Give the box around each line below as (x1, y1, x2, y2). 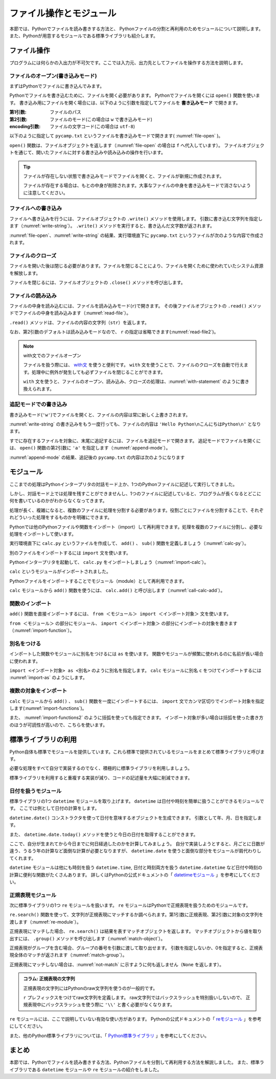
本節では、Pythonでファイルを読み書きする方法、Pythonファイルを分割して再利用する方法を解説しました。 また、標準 (9, 1059, 260, 1066)
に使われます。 (9, 658, 40, 664)
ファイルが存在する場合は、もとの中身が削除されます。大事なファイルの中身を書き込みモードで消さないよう (23, 182, 251, 189)
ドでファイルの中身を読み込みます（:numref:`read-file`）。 (9, 310, 131, 316)
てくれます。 (9, 855, 36, 861)
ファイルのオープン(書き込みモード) (9, 72, 97, 79)
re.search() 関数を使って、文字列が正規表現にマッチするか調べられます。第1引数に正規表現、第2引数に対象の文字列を (9, 911, 264, 918)
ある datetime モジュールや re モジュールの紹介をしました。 (31, 1066, 162, 1072)
